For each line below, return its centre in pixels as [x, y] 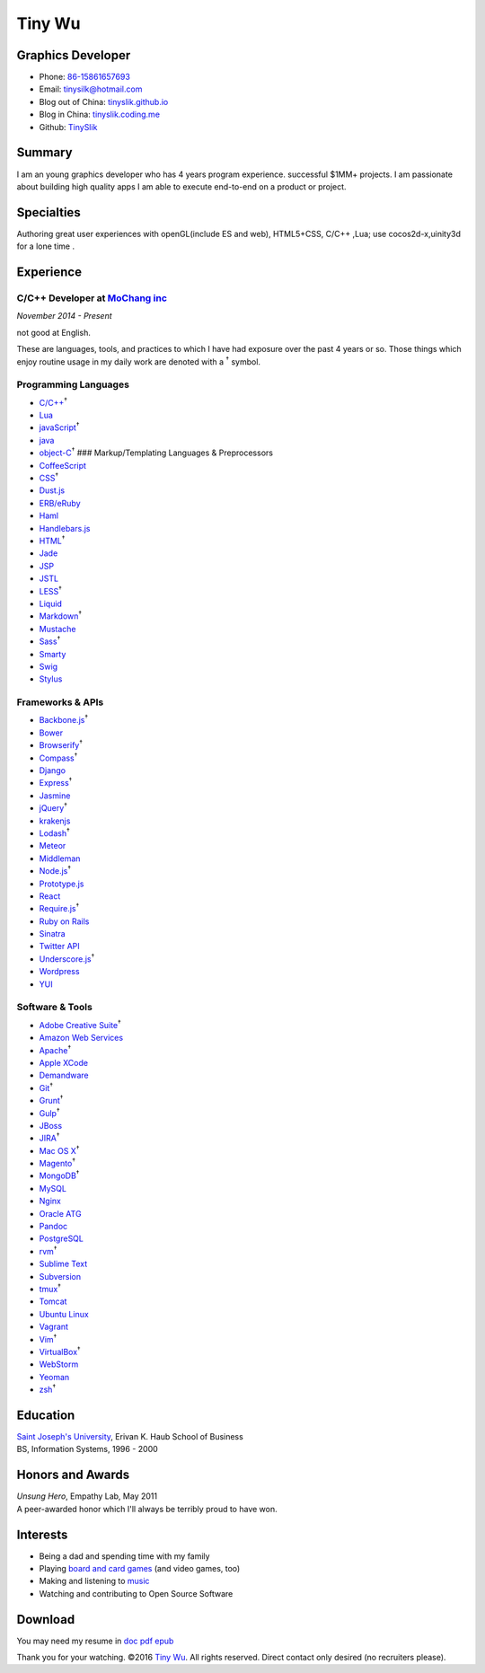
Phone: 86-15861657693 [84, 77]
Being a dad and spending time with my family [124, 1556]
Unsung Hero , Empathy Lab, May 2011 [87, 1496]
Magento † [57, 1163]
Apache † [55, 1049]
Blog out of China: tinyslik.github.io [104, 101]
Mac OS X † [59, 1150]
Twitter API [59, 947]
